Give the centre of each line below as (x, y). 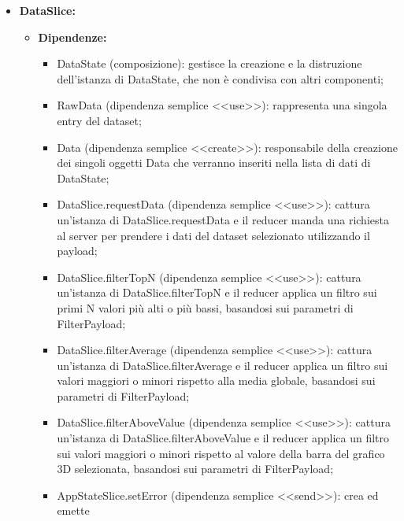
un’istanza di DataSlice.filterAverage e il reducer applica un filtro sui (222, 365)
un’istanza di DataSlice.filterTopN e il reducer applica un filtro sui (217, 292)
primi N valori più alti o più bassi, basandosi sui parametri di (205, 307)
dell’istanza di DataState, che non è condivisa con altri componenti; (220, 78)
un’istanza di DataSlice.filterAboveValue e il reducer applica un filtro (223, 438)
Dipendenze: (72, 37)
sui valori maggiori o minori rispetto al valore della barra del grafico (221, 453)
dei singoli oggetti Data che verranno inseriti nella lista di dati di (214, 163)
